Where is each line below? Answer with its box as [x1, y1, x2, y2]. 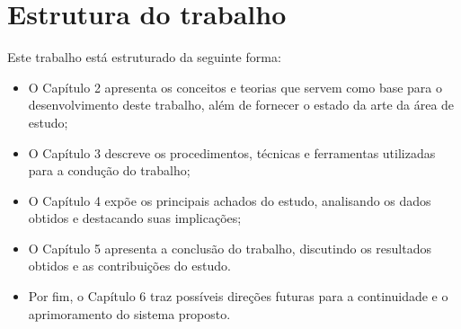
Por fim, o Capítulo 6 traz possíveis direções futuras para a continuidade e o [28, 287, 448, 306]
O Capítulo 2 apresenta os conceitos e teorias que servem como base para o [28, 77, 442, 96]
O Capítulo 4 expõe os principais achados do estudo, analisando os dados [28, 191, 431, 209]
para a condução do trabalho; [28, 161, 191, 180]
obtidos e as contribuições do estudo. [28, 256, 231, 275]
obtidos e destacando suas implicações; [28, 209, 242, 227]
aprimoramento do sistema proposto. [28, 304, 231, 323]
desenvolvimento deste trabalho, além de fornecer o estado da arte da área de [28, 95, 455, 114]
